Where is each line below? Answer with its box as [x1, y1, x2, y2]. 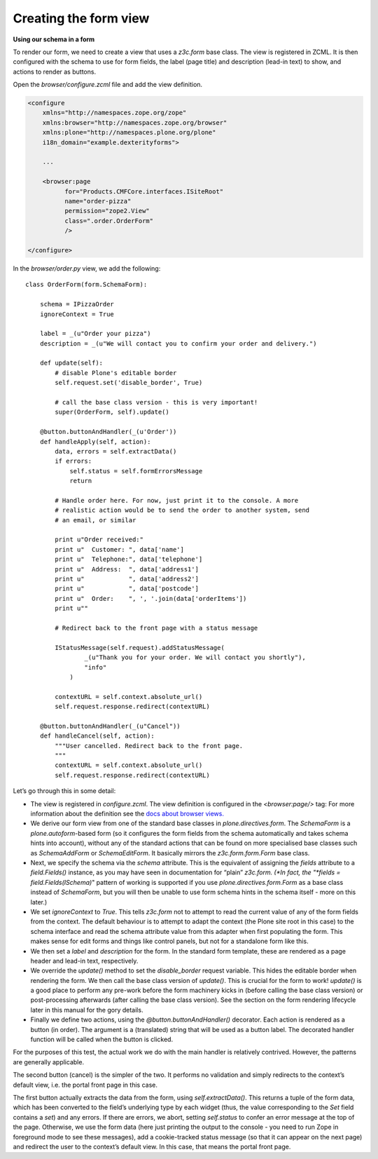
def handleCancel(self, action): [39, 732, 155, 740]
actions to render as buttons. [13, 67, 97, 76]
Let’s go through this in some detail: [13, 787, 116, 795]
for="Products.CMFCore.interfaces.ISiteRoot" [64, 187, 224, 196]
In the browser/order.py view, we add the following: [13, 264, 161, 273]
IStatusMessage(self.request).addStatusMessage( [55, 644, 225, 651]
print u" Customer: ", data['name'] [55, 545, 185, 553]
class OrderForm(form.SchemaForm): [25, 280, 148, 289]
